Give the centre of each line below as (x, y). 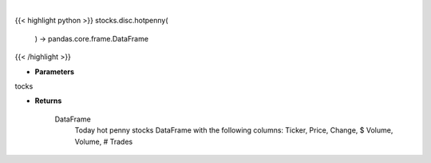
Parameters (55, 71)
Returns (48, 101)
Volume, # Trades (104, 141)
